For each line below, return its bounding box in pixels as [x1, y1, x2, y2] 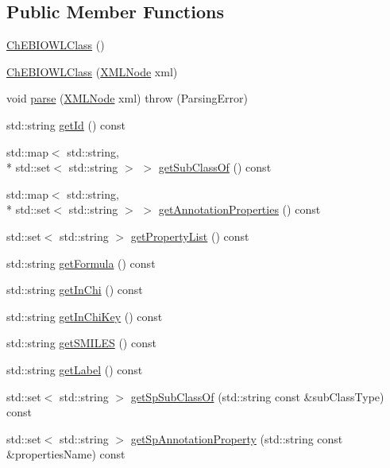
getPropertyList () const [130, 227, 249, 244]
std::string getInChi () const [6, 281, 143, 298]
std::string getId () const [6, 116, 126, 133]
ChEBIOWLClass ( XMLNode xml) [6, 63, 178, 79]
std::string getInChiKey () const [6, 307, 163, 324]
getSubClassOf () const [158, 159, 272, 176]
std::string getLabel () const [6, 361, 143, 377]
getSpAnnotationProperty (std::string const [130, 430, 343, 447]
